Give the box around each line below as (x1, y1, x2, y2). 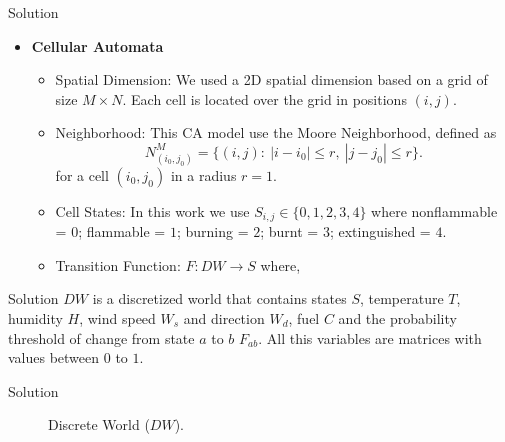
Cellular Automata (31, 35, 164, 56)
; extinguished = (329, 221, 431, 242)
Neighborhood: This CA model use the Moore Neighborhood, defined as (55, 122, 497, 143)
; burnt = (260, 221, 319, 242)
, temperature (359, 288, 444, 309)
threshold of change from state (8, 327, 195, 348)
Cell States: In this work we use (55, 200, 250, 221)
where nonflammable (371, 200, 498, 221)
